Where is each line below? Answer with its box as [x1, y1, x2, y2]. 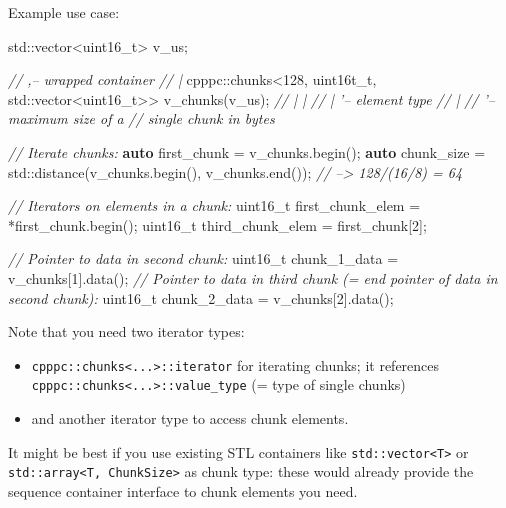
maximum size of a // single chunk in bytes [8, 108, 275, 129]
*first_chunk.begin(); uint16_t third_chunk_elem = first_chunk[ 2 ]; [8, 214, 427, 235]
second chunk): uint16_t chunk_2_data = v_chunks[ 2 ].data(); [8, 287, 394, 308]
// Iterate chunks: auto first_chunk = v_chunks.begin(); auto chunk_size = [8, 141, 486, 162]
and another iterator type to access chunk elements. [31, 408, 349, 429]
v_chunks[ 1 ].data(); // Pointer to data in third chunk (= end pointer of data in [8, 267, 498, 288]
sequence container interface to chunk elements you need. [8, 480, 358, 501]
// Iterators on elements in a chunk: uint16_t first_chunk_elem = [8, 195, 421, 216]
